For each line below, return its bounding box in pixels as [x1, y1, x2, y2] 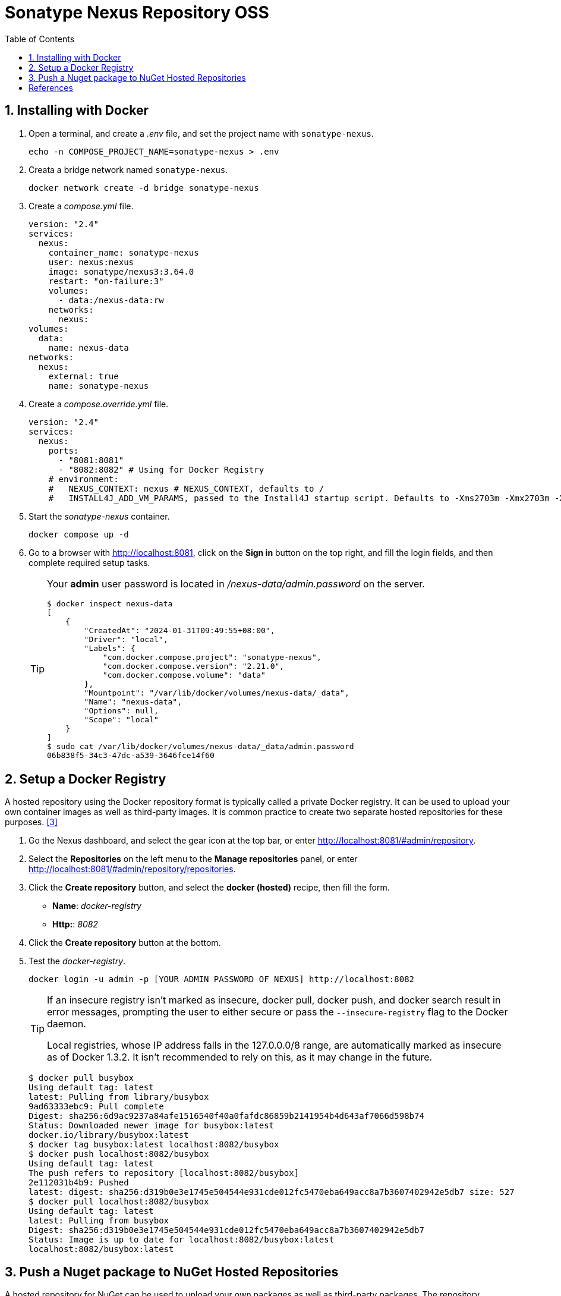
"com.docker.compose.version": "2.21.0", [102, 661, 285, 671]
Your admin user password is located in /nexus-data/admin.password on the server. [47, 577, 425, 590]
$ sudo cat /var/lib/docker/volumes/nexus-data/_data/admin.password [47, 741, 354, 751]
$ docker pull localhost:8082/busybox [29, 1197, 209, 1207]
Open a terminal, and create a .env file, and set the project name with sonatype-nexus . [29, 128, 374, 139]
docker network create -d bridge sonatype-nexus [29, 183, 259, 193]
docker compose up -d [29, 529, 129, 539]
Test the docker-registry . [29, 956, 126, 967]
